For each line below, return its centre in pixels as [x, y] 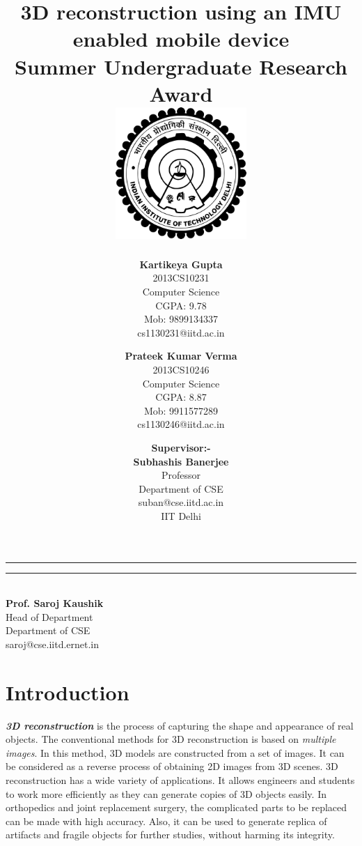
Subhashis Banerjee [181, 461]
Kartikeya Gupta [181, 264]
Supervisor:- [181, 447]
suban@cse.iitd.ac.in [181, 502]
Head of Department [49, 616]
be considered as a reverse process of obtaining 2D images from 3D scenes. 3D [172, 766]
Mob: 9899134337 [181, 319]
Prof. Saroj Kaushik [55, 603]
